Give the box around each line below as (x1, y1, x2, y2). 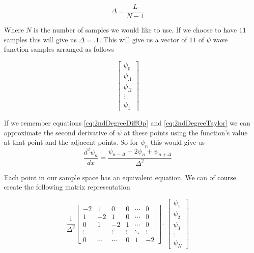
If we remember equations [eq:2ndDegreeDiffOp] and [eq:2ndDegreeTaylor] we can (4, 118, 250, 128)
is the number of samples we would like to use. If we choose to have (33, 25, 237, 35)
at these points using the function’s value (124, 127, 248, 137)
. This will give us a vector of (99, 34, 187, 44)
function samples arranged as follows (4, 44, 114, 54)
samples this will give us (4, 34, 77, 44)
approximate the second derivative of (4, 127, 115, 137)
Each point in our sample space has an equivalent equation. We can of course (4, 172, 236, 182)
